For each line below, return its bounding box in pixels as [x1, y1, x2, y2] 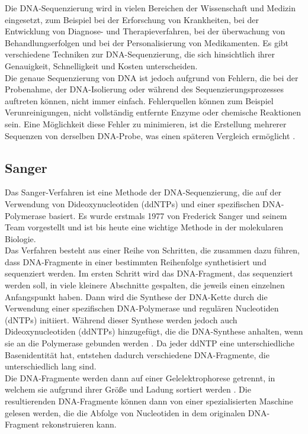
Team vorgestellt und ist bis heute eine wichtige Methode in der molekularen [5, 221, 284, 233]
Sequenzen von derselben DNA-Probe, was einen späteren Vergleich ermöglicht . [5, 129, 296, 142]
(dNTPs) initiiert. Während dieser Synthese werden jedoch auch [5, 313, 238, 326]
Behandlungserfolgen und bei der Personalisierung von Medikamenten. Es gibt [5, 36, 289, 49]
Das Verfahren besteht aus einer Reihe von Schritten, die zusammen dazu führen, [5, 244, 300, 256]
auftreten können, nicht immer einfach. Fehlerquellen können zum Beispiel [5, 94, 274, 107]
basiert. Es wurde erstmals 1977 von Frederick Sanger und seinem [49, 209, 287, 221]
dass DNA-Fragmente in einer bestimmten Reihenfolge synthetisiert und [5, 255, 267, 268]
